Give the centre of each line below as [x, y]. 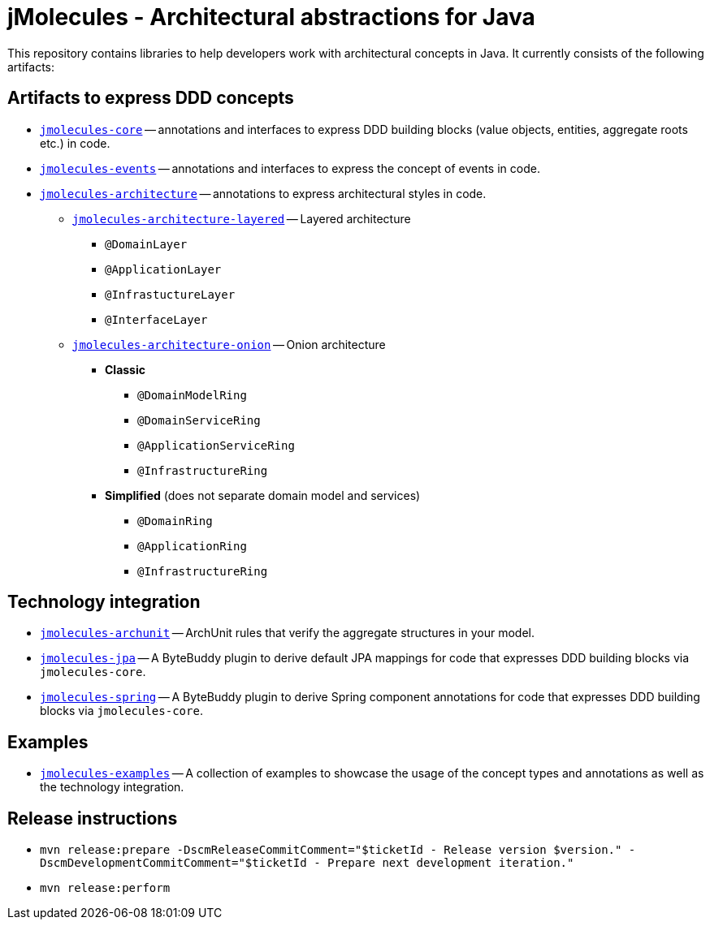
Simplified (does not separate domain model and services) [263, 495]
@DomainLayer [146, 244]
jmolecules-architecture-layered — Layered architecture [242, 218]
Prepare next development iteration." [451, 863]
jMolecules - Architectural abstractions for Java [271, 17]
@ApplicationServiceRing [216, 445]
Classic [125, 369]
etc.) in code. [75, 143]
